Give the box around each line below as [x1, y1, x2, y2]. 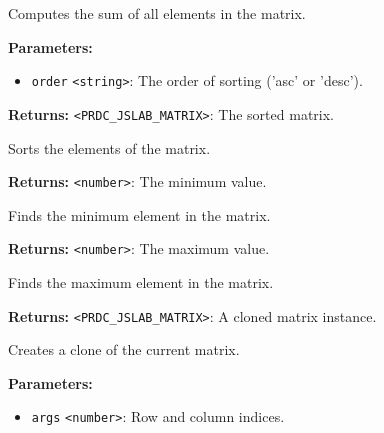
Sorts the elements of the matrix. [8, 137, 211, 158]
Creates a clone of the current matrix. [8, 339, 240, 360]
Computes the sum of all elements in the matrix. [8, 3, 306, 23]
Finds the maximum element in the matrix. [8, 272, 274, 292]
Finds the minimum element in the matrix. [8, 204, 271, 225]
